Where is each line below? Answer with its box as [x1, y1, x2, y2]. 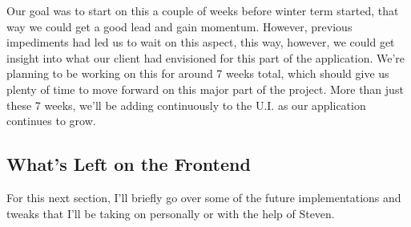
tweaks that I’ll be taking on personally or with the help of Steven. [6, 205, 335, 221]
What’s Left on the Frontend [6, 152, 251, 176]
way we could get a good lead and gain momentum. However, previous [6, 18, 353, 34]
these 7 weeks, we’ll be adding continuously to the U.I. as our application [6, 96, 366, 113]
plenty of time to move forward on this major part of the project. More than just [6, 80, 404, 97]
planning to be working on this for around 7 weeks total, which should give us [6, 65, 389, 82]
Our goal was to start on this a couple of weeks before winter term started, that [6, 2, 399, 18]
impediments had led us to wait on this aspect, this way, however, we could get [6, 34, 395, 51]
